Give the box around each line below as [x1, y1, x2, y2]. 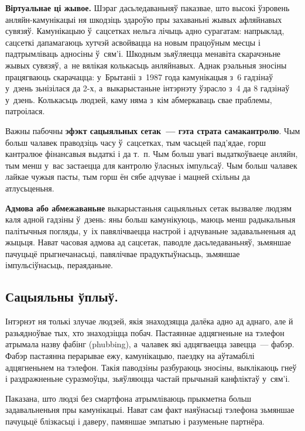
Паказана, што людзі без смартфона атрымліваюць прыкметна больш [5, 392, 251, 404]
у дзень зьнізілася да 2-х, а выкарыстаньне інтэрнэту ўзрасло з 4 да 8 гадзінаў [5, 82, 290, 94]
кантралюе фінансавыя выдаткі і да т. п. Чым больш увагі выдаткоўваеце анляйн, [5, 148, 298, 160]
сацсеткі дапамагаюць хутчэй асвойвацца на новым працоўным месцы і [5, 36, 261, 48]
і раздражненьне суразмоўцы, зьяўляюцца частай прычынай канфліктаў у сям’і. [5, 372, 290, 385]
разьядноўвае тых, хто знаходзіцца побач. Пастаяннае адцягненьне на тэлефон [5, 326, 285, 338]
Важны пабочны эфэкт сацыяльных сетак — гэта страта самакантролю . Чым [5, 124, 300, 136]
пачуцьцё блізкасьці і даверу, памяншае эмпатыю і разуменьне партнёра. [5, 415, 265, 427]
